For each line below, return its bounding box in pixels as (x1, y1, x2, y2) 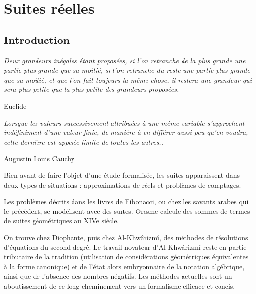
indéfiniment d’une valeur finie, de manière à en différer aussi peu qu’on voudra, (4, 127, 248, 137)
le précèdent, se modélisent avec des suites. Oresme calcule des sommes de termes (4, 206, 250, 216)
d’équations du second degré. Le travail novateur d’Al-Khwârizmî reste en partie (4, 242, 247, 252)
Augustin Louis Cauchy (4, 153, 75, 164)
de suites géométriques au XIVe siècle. (4, 215, 119, 226)
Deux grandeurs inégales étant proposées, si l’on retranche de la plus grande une (4, 55, 246, 65)
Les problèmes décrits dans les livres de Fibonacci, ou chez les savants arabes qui (4, 196, 249, 207)
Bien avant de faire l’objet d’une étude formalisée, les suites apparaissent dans (4, 169, 240, 180)
